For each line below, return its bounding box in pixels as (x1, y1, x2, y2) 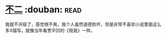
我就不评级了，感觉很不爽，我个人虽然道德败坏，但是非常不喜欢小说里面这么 (5, 21, 162, 27)
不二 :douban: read (5, 4, 82, 15)
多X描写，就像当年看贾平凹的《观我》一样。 (5, 27, 95, 33)
